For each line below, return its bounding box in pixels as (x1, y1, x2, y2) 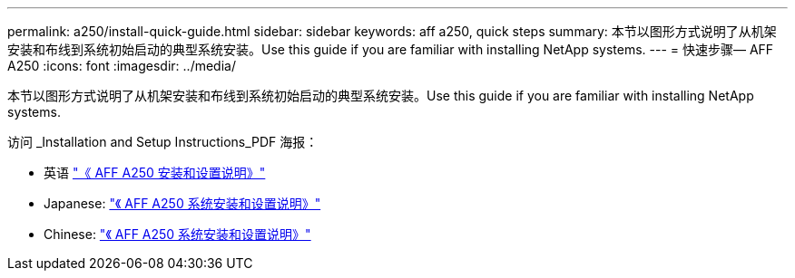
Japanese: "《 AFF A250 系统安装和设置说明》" (44, 196, 321, 211)
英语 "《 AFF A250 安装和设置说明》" (44, 165, 266, 180)
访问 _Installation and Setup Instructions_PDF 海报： (7, 134, 319, 149)
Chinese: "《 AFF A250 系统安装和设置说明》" (44, 226, 311, 242)
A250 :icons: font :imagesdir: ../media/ (7, 58, 236, 73)
